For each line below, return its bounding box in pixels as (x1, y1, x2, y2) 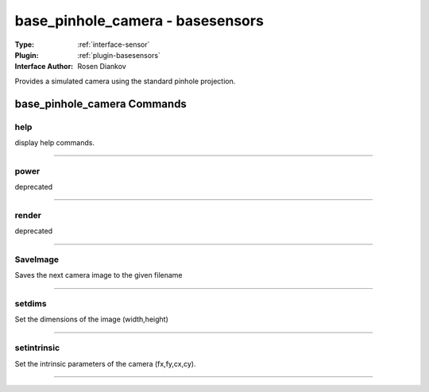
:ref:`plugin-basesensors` (77, 50, 160, 60)
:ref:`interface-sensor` (77, 40, 150, 49)
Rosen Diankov (77, 62, 126, 71)
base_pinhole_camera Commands (14, 97, 187, 110)
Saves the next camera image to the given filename (14, 271, 183, 280)
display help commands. (14, 137, 95, 147)
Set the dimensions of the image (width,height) (14, 314, 168, 325)
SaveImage (14, 254, 60, 265)
